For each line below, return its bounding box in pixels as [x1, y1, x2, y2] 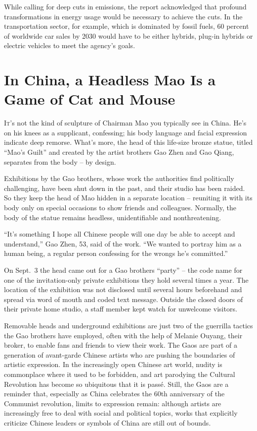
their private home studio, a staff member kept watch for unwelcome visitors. [4, 304, 237, 314]
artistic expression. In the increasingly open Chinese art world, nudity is [4, 359, 222, 369]
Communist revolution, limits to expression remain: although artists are [4, 398, 221, 408]
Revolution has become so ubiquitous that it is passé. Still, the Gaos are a [4, 378, 229, 389]
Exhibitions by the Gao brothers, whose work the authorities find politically [4, 173, 234, 184]
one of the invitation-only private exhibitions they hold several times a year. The [4, 274, 249, 285]
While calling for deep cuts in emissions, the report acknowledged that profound [4, 1, 247, 11]
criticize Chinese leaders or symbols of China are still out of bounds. [4, 417, 211, 428]
